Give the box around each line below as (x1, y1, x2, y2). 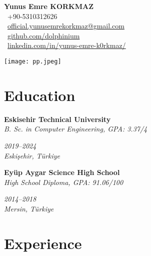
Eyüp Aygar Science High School (4, 167, 120, 177)
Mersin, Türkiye (4, 203, 54, 213)
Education (4, 84, 75, 105)
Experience (4, 232, 82, 253)
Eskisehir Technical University (4, 113, 111, 124)
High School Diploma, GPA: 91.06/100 (4, 176, 123, 187)
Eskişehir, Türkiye (4, 150, 60, 160)
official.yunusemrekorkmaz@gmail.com (7, 20, 124, 31)
